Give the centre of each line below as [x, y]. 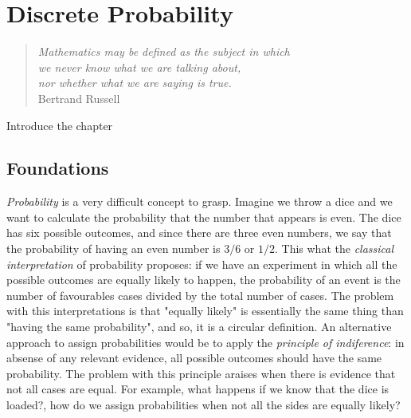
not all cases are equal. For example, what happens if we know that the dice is [198, 389]
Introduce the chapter [60, 125]
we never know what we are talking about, [139, 67]
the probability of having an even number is [114, 248]
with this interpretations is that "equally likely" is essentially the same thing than [205, 311]
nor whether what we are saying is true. [135, 83]
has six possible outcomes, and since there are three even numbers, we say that [199, 233]
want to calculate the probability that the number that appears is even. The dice [204, 217]
